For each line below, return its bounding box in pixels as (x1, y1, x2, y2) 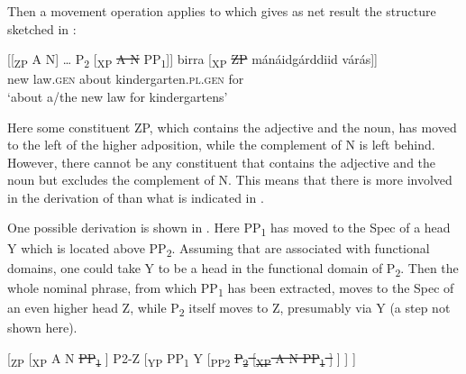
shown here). (7, 318, 78, 337)
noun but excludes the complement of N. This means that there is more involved (7, 170, 452, 189)
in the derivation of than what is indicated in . (7, 187, 264, 206)
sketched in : (7, 19, 77, 38)
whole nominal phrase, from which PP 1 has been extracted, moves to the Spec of (7, 278, 454, 299)
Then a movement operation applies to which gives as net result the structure (7, 2, 436, 20)
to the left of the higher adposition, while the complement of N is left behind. (7, 135, 435, 154)
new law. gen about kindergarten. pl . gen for (7, 69, 244, 88)
